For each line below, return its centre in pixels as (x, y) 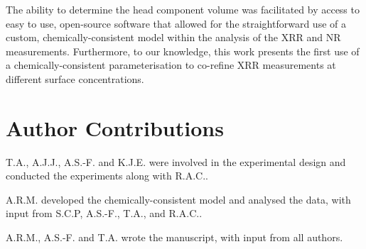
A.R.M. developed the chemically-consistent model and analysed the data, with (178, 199)
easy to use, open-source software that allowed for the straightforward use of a (176, 23)
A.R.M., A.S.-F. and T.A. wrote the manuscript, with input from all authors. (174, 237)
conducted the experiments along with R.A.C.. (107, 176)
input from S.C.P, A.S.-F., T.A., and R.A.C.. (104, 213)
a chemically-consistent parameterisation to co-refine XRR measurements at (171, 65)
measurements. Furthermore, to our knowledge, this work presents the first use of (183, 51)
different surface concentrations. (75, 78)
